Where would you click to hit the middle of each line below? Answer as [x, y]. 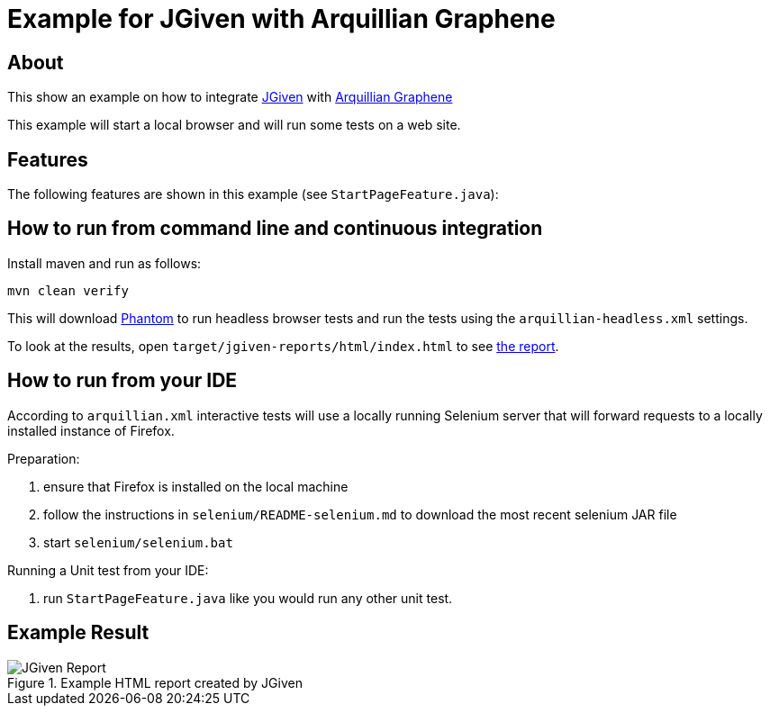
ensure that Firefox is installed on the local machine [196, 486]
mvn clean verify [68, 290]
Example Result [78, 633]
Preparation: [44, 458]
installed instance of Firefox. [91, 430]
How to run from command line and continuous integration [275, 229]
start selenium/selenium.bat [138, 542]
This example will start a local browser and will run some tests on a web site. [234, 125]
